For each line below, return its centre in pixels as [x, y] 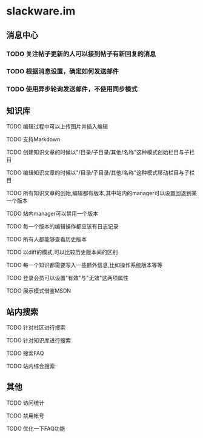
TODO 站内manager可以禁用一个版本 [52, 214]
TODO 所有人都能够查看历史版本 [47, 239]
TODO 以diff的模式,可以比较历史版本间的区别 [62, 252]
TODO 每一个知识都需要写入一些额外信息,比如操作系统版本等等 [85, 265]
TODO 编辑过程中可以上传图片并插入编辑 [57, 127]
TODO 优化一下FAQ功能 [36, 428]
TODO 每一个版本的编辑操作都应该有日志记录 [63, 227]
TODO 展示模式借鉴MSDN [39, 291]
